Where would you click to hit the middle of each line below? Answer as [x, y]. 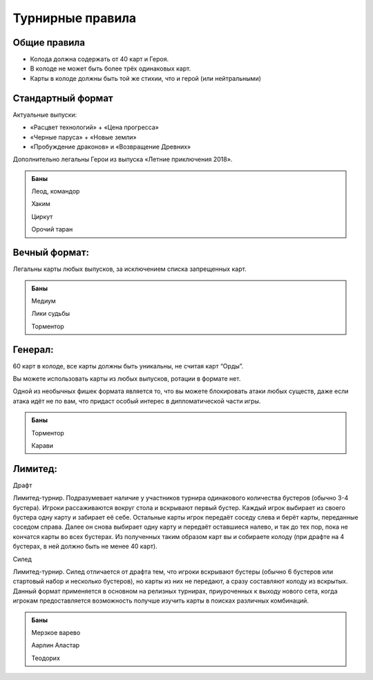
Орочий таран [52, 229]
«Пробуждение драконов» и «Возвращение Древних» [111, 147]
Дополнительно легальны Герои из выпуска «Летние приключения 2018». [123, 160]
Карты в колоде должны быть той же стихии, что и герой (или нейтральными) [146, 78]
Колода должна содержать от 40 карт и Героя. [99, 59]
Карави [42, 445]
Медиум [44, 301]
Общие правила [49, 42]
